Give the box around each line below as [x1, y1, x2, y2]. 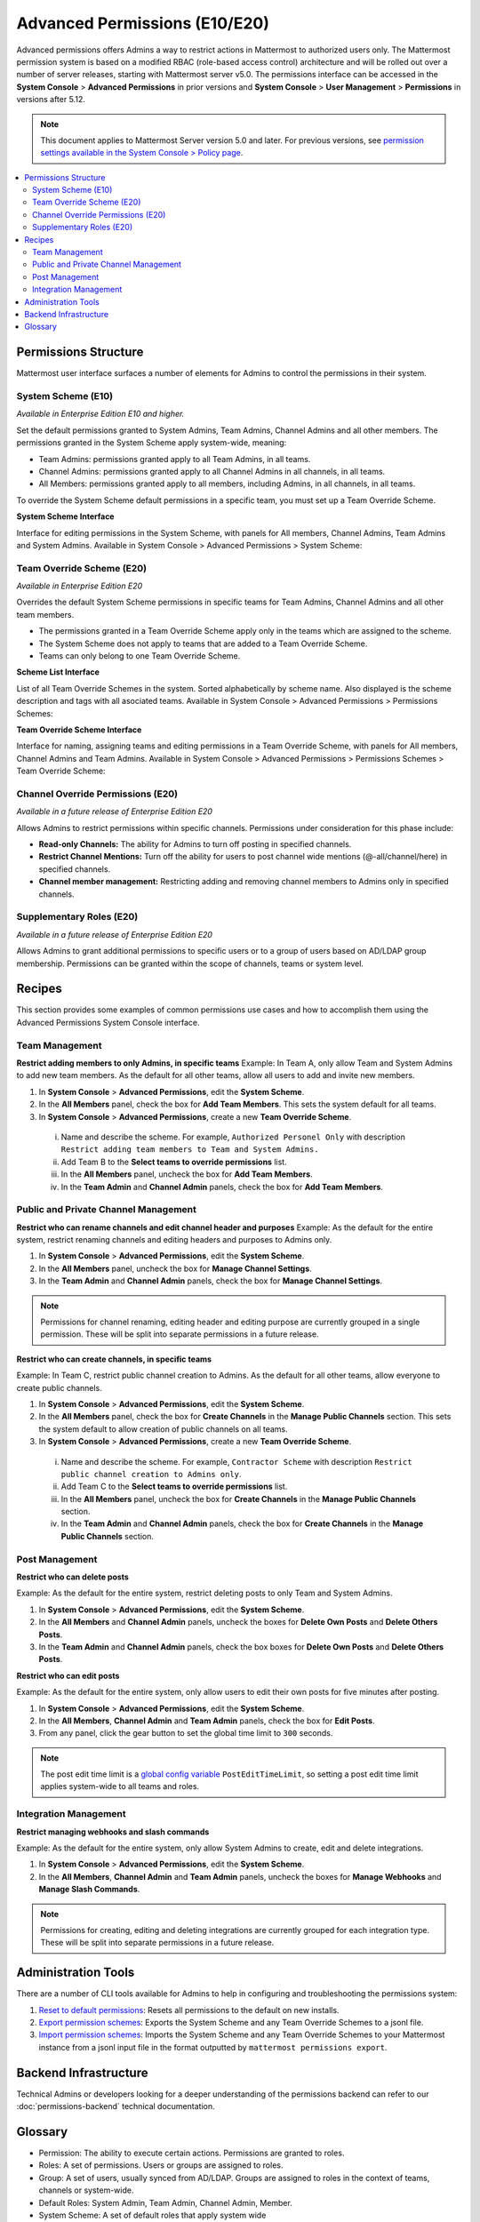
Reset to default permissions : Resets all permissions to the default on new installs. [38, 2004, 340, 2015]
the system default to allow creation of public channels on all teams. [38, 1423, 288, 1435]
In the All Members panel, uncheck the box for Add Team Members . [60, 1169, 313, 1179]
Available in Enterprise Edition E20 [16, 580, 143, 591]
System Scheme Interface [16, 511, 115, 522]
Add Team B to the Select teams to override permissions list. [60, 1156, 288, 1167]
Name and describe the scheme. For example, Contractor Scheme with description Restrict [60, 1456, 412, 1467]
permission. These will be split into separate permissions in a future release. [40, 1329, 319, 1339]
